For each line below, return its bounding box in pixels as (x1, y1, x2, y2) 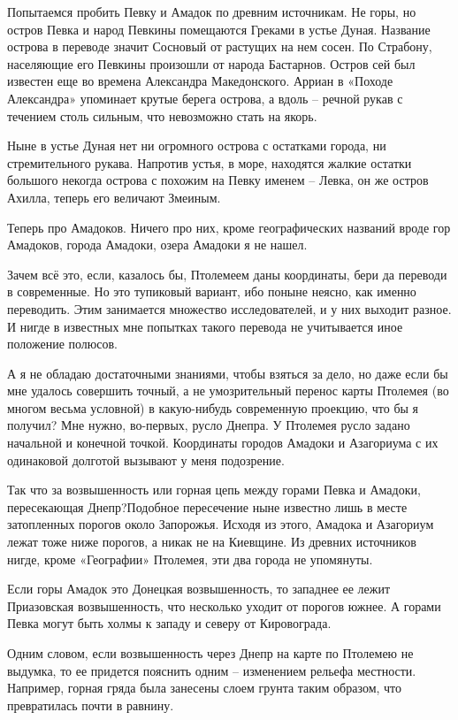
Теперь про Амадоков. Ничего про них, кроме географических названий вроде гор (7, 218, 451, 236)
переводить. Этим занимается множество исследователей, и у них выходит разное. (7, 299, 452, 318)
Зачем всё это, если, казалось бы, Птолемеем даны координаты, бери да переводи (7, 264, 447, 283)
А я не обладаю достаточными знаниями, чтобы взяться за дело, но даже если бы (7, 364, 448, 382)
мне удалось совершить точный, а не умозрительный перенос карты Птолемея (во (7, 381, 449, 400)
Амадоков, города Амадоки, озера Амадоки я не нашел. (7, 235, 308, 254)
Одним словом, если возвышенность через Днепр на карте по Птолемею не (7, 644, 414, 662)
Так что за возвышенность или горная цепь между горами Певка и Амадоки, (7, 480, 421, 499)
